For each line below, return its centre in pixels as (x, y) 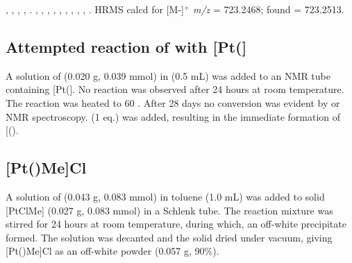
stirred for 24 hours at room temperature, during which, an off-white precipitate (176, 224)
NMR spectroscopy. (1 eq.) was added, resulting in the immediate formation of (173, 116)
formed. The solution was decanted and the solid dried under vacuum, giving (169, 237)
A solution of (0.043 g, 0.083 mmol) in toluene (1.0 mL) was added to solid (165, 196)
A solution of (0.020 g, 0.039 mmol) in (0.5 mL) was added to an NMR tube (168, 75)
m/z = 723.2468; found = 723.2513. (268, 9)
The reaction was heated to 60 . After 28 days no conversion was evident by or (173, 102)
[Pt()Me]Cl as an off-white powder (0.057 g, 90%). (112, 251)
